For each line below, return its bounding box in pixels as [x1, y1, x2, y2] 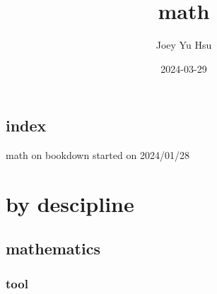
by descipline [6, 189, 134, 218]
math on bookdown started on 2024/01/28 [6, 148, 189, 163]
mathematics [6, 237, 100, 259]
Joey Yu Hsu [156, 37, 212, 52]
